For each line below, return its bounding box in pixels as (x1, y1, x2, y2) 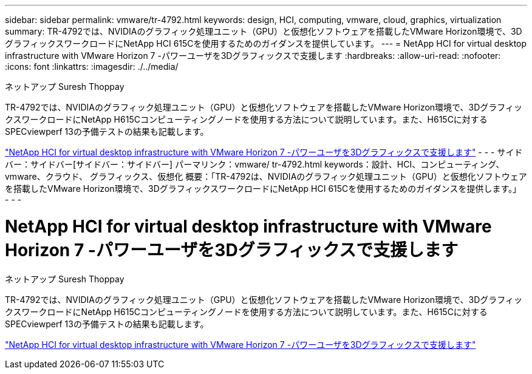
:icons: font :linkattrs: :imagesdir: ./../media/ (5, 61, 179, 72)
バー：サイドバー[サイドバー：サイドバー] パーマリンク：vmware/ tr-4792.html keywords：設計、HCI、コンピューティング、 (5, 159, 505, 169)
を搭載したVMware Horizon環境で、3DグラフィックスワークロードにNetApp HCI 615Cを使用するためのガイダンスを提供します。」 (5, 183, 522, 194)
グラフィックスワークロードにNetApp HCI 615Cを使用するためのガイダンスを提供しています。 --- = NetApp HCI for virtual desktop (5, 38, 527, 49)
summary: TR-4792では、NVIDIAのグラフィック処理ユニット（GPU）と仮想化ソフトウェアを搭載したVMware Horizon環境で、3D (5, 26, 522, 36)
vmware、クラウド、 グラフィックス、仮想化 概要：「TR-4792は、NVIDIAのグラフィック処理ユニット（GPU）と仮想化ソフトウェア (5, 171, 527, 182)
